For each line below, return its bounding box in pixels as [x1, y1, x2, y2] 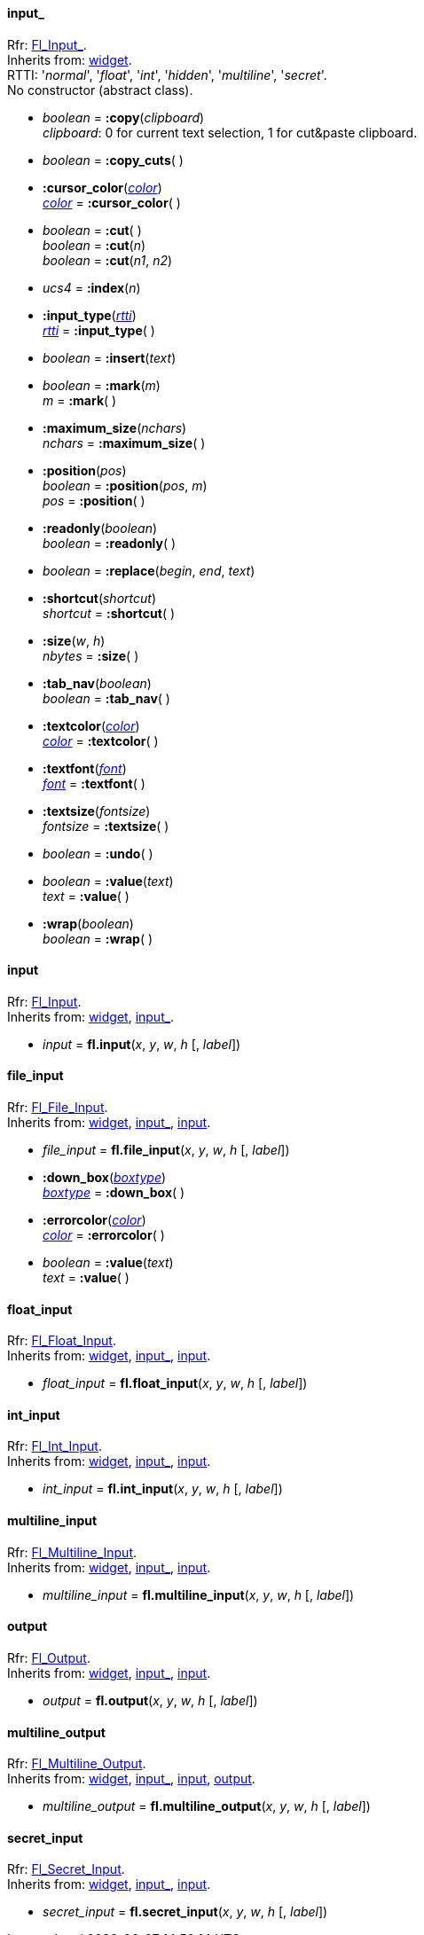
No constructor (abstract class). [7, 82, 193, 98]
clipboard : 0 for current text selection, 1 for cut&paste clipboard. [43, 124, 418, 140]
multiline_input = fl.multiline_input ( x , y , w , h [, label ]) [43, 1586, 355, 1602]
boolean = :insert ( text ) [43, 349, 177, 365]
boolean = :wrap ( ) [43, 930, 153, 946]
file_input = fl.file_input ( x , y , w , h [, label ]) [43, 1142, 290, 1158]
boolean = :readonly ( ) [43, 535, 177, 551]
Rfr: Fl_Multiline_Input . [7, 1544, 137, 1560]
